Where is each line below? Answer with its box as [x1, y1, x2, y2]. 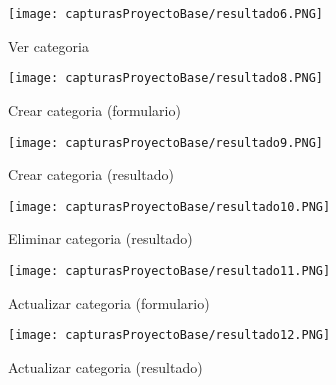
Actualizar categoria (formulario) [8, 292, 210, 313]
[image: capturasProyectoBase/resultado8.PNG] [8, 71, 323, 86]
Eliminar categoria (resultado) [8, 228, 193, 249]
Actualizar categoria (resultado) [8, 356, 203, 377]
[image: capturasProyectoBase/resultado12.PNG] [8, 328, 331, 343]
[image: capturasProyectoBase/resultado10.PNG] [8, 199, 331, 214]
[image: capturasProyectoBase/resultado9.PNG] [8, 135, 323, 150]
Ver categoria [8, 35, 89, 56]
